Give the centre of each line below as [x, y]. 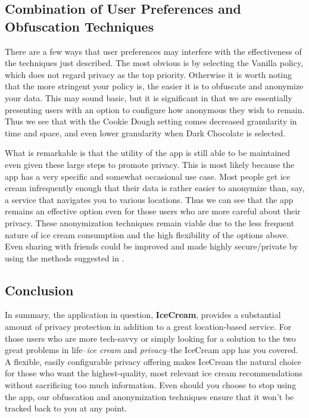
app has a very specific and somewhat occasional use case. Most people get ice [148, 176]
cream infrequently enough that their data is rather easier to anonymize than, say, [155, 188]
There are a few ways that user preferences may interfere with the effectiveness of [153, 51]
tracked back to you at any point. [66, 408]
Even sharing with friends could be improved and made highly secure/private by [152, 246]
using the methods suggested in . [65, 258]
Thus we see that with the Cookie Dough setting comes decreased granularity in [151, 121]
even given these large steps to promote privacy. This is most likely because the [150, 164]
